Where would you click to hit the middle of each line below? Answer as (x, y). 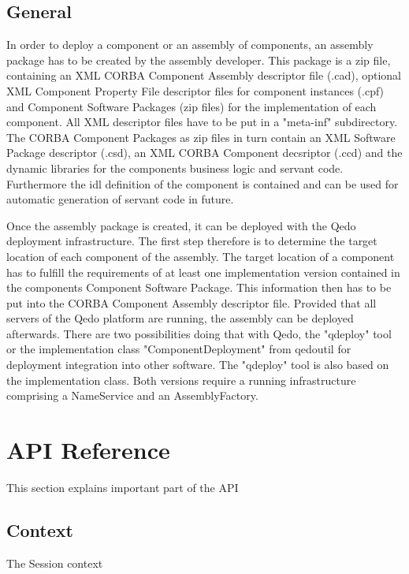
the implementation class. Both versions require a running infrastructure (181, 380)
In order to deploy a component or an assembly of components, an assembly (190, 45)
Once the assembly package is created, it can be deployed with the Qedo (181, 225)
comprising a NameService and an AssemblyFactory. (132, 395)
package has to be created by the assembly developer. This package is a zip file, (199, 60)
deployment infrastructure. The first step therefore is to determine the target (192, 241)
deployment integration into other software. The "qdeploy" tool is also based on (198, 365)
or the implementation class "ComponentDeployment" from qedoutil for (179, 349)
